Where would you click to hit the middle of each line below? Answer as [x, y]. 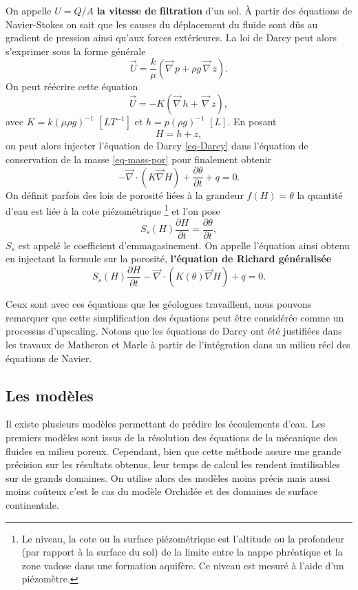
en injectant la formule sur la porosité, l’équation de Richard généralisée [169, 259]
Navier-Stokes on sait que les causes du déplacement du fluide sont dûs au [162, 24]
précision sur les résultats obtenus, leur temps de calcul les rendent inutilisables [173, 464]
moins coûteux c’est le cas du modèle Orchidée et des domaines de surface [162, 491]
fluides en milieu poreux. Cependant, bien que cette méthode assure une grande [173, 451]
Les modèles [50, 395]
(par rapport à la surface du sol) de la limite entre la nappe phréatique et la [182, 552]
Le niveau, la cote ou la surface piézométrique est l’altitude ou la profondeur [183, 538]
